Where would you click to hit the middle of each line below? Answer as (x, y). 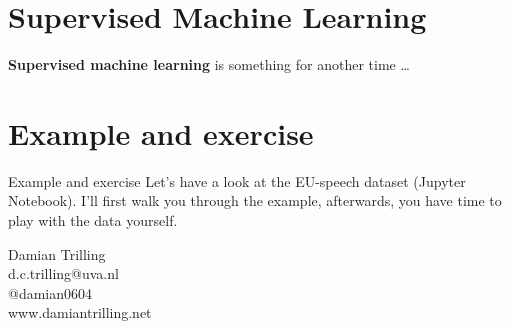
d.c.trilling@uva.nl (63, 273)
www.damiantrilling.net (80, 312)
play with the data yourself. (93, 220)
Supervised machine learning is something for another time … (209, 64)
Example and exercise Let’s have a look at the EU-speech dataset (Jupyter (237, 180)
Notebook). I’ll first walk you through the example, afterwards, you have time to (255, 200)
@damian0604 (50, 292)
